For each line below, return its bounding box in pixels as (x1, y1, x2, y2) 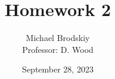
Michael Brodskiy (26, 31, 90, 44)
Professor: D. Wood (22, 43, 94, 55)
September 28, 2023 (22, 63, 94, 75)
